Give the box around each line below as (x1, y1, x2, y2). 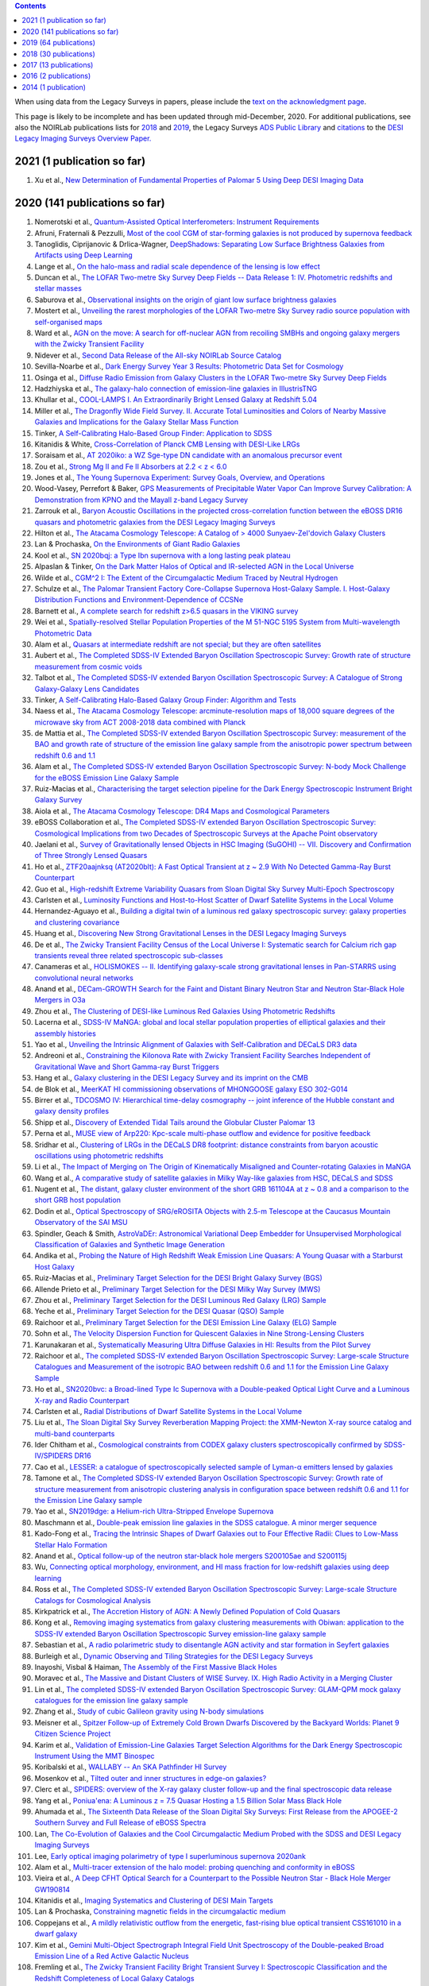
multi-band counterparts (34, 1428, 115, 1438)
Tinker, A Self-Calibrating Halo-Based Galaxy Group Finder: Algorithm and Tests (34, 695, 297, 705)
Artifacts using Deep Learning (34, 250, 133, 260)
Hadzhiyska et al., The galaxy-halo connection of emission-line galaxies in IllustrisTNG (34, 384, 318, 393)
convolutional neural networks (34, 973, 134, 983)
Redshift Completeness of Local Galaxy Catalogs (34, 1973, 195, 1983)
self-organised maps (34, 317, 102, 326)
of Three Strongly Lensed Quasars (34, 851, 148, 860)
